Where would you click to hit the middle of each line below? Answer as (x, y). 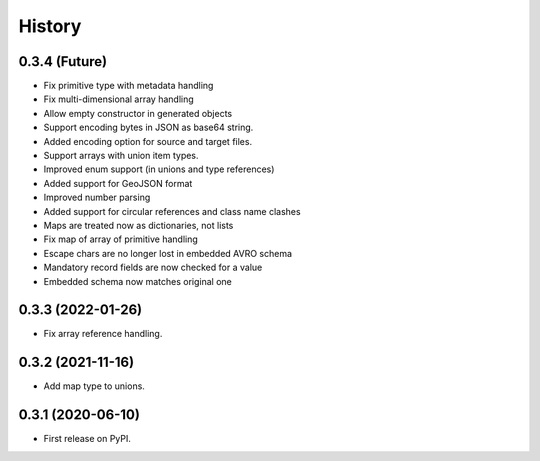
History (50, 26)
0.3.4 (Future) (63, 61)
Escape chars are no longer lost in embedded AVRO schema (168, 253)
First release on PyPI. (87, 439)
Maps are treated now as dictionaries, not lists (138, 225)
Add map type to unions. (94, 386)
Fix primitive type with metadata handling (128, 86)
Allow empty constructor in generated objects (138, 113)
